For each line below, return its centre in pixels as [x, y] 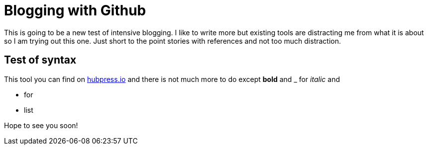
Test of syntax [40, 60]
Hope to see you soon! [41, 125]
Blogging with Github [75, 10]
